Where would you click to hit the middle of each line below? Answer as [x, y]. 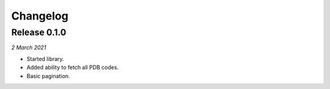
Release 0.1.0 [39, 32]
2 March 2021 [29, 48]
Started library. [45, 59]
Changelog [40, 16]
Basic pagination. [48, 76]
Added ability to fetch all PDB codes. [73, 68]
